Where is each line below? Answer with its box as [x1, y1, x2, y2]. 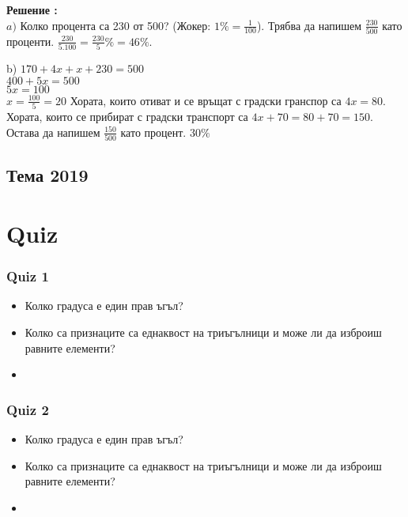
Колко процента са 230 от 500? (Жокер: [20, 17, 211, 33]
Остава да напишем [6, 123, 100, 140]
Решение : [6, 2, 58, 17]
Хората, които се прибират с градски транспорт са [6, 108, 248, 125]
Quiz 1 [6, 266, 49, 286]
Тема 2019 [6, 163, 89, 187]
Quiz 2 [6, 399, 49, 419]
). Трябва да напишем [256, 17, 362, 33]
